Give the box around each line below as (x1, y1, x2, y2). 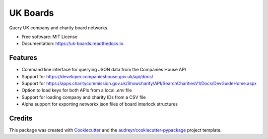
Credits (9, 114, 33, 122)
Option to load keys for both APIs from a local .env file (21, 87, 133, 93)
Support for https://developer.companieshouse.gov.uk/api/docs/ (21, 73, 154, 79)
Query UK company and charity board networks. (9, 25, 109, 31)
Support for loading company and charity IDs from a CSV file (21, 94, 146, 100)
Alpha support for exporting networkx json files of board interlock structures (21, 101, 178, 107)
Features (9, 53, 37, 62)
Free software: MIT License (21, 34, 78, 40)
